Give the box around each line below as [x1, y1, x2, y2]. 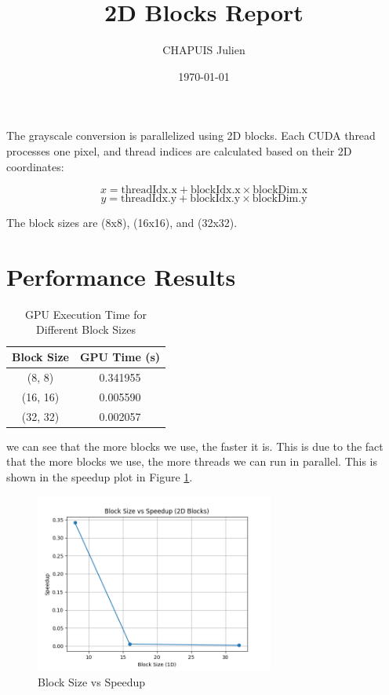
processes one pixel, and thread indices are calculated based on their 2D [6, 142, 352, 159]
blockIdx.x [190, 185, 241, 196]
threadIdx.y [120, 193, 177, 205]
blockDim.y [252, 193, 307, 205]
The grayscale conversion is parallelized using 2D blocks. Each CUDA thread [6, 127, 376, 144]
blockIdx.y [190, 193, 241, 205]
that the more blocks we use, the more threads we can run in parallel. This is [6, 453, 378, 470]
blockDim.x [253, 185, 308, 196]
